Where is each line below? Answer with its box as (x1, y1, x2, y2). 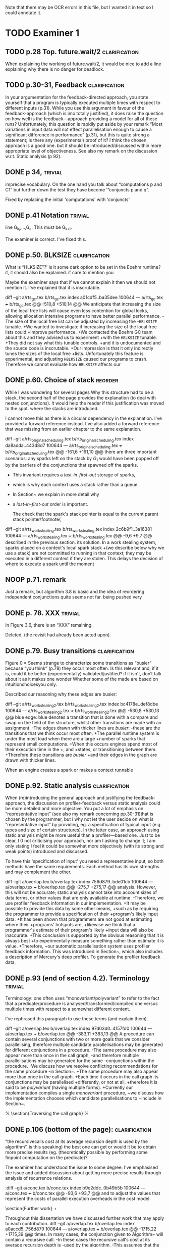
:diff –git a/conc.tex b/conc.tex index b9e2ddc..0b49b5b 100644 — (5, 1185, 145, 1191)
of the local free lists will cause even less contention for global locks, (5, 308, 149, 314)
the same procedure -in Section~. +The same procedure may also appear (5, 1068, 158, 1075)
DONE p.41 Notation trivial (5, 211, 89, 220)
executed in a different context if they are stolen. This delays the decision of (5, 555, 163, 561)
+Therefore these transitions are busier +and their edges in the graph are (5, 752, 157, 758)
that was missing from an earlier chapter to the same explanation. (5, 426, 142, 432)
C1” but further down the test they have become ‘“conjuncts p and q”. (5, 186, 150, 192)
